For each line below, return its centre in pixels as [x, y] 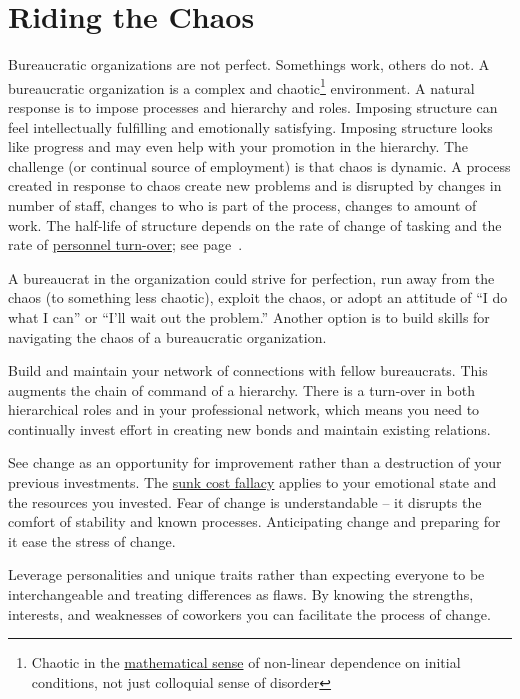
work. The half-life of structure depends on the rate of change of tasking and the [255, 224]
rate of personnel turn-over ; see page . [125, 244]
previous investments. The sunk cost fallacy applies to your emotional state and [252, 482]
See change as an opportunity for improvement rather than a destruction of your [255, 462]
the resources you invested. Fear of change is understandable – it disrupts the [245, 501]
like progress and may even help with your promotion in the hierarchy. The [238, 146]
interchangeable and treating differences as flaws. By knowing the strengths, [241, 594]
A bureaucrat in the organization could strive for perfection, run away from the [251, 277]
